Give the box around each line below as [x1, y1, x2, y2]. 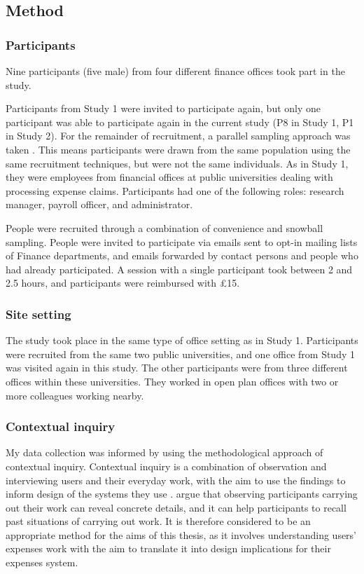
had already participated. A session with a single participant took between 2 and [6, 261, 353, 276]
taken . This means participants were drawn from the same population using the [6, 142, 351, 156]
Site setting [6, 305, 71, 322]
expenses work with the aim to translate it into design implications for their [6, 541, 331, 556]
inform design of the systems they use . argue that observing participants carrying [6, 486, 358, 501]
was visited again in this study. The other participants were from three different [6, 360, 348, 375]
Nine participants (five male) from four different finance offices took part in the [6, 64, 345, 78]
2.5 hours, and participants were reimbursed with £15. [6, 275, 240, 290]
